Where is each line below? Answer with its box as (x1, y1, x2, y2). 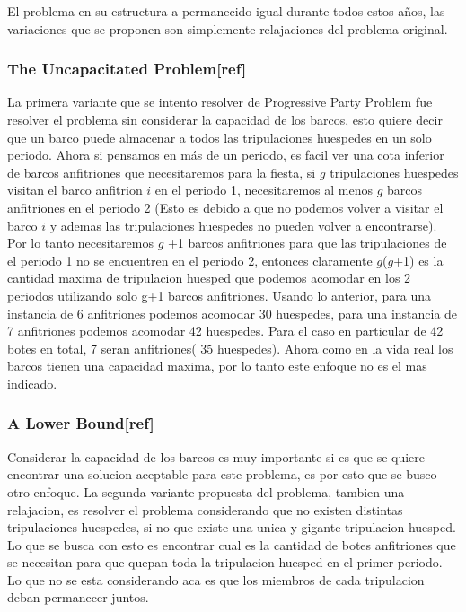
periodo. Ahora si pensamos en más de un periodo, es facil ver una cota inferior (7, 145, 444, 164)
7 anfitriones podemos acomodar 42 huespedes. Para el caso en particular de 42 (7, 321, 444, 340)
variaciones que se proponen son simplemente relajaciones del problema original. (7, 19, 448, 38)
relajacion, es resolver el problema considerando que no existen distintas (7, 500, 403, 519)
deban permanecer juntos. (7, 588, 149, 607)
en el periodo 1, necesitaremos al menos (154, 180, 374, 199)
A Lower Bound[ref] (7, 412, 154, 434)
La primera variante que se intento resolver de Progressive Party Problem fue (7, 92, 433, 111)
